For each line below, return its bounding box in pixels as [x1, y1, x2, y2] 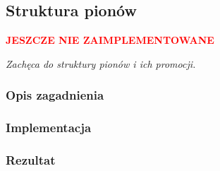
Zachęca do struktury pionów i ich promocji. [6, 56, 196, 71]
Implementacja [6, 119, 92, 136]
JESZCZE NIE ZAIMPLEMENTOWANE [6, 33, 214, 47]
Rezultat [6, 151, 56, 168]
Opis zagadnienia [6, 86, 104, 104]
